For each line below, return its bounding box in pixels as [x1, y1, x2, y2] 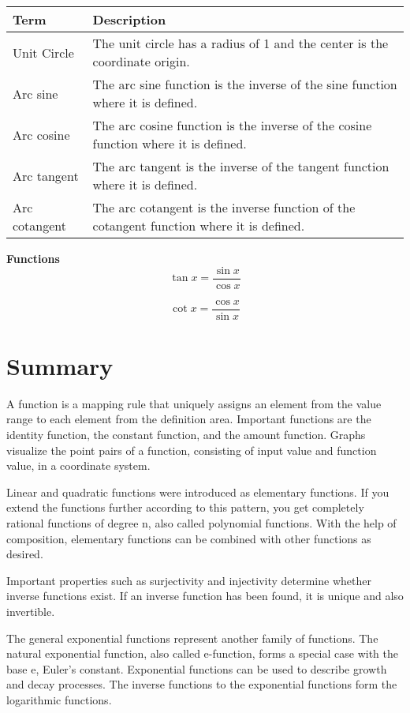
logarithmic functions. [6, 691, 112, 707]
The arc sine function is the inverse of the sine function [92, 75, 397, 93]
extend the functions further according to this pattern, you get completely [6, 499, 364, 516]
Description [92, 10, 166, 28]
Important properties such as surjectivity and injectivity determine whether [6, 572, 371, 588]
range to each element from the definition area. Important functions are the [6, 411, 371, 427]
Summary [6, 349, 114, 381]
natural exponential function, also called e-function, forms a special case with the [6, 645, 399, 662]
